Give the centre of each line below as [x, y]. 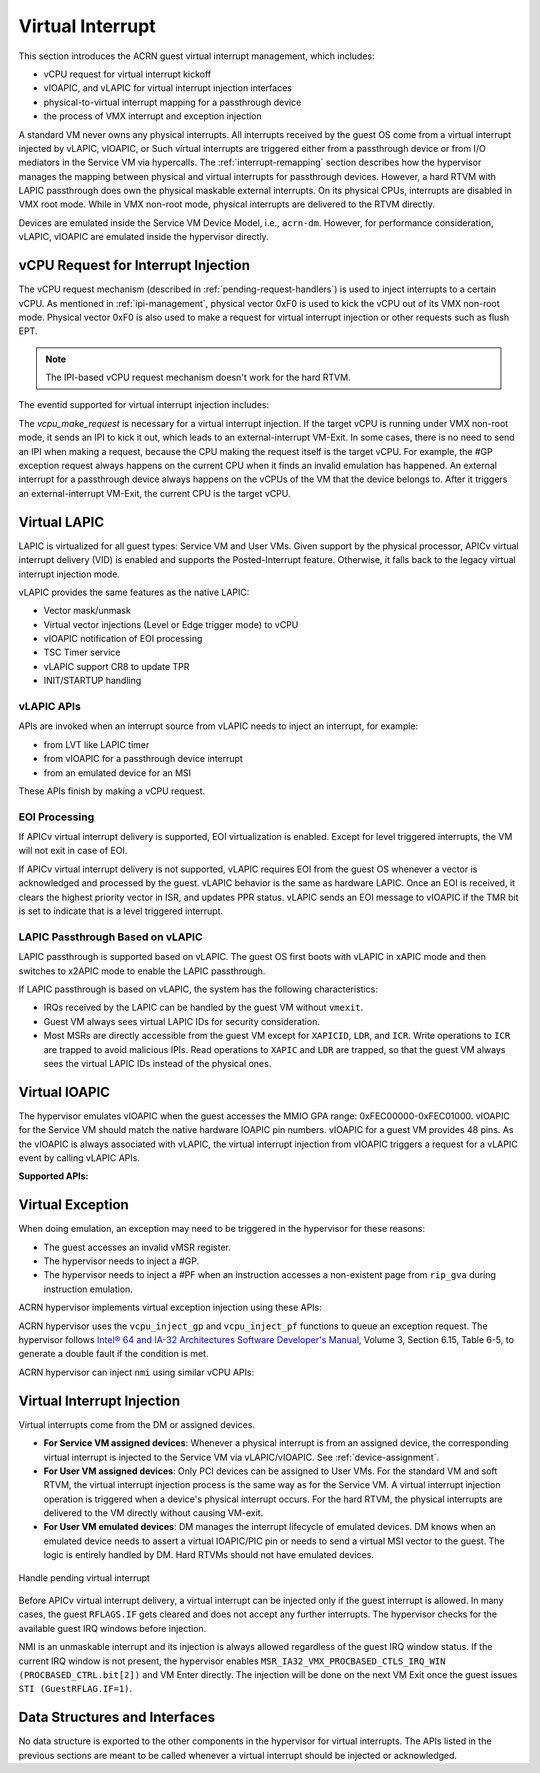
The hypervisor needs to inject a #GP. [121, 1261]
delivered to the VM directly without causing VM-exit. [153, 1513]
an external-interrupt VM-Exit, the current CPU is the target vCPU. [154, 493]
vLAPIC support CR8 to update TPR [116, 666]
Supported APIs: [53, 1176]
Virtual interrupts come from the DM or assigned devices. [136, 1424]
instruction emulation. [88, 1289]
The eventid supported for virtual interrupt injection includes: [144, 405]
